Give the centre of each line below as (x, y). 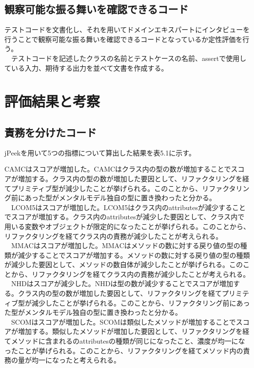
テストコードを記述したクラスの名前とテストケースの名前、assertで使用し (129, 58)
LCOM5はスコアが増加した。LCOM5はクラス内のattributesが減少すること (128, 207)
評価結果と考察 (52, 101)
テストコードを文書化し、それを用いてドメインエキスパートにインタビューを (127, 29)
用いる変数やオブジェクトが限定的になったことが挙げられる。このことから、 (127, 226)
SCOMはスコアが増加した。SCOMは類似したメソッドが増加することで (123, 321)
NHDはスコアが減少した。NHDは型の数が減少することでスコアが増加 (122, 283)
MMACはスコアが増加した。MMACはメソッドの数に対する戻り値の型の (126, 245)
